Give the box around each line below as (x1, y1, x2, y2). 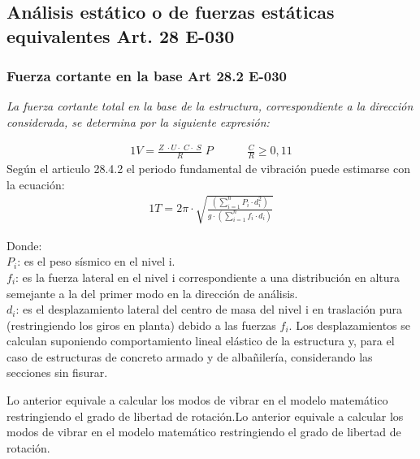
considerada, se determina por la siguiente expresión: (6, 113, 270, 130)
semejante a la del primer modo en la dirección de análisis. (6, 284, 298, 301)
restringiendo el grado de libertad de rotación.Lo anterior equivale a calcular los (6, 407, 404, 424)
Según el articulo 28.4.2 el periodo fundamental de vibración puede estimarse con (6, 159, 410, 176)
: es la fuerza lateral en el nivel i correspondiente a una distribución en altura (15, 268, 401, 285)
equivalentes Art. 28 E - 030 (6, 23, 235, 48)
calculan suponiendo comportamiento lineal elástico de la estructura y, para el (6, 332, 395, 349)
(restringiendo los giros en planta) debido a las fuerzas (6, 316, 276, 333)
